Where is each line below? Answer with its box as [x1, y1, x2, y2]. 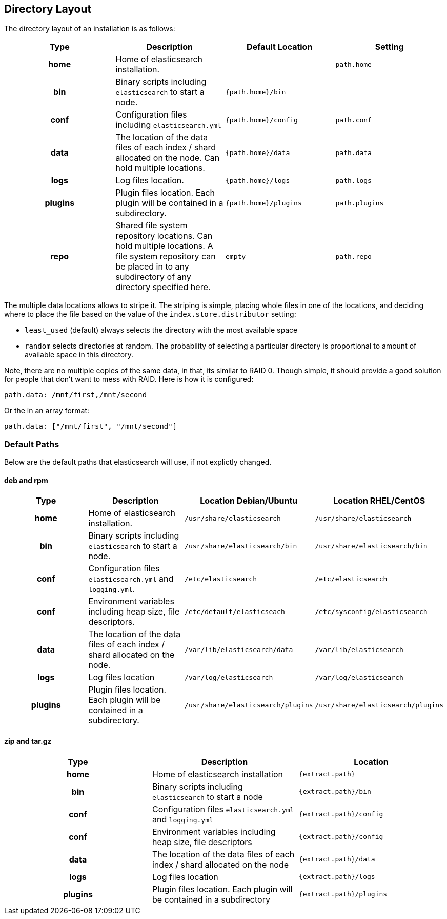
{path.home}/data [226, 148, 290, 157]
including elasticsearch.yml [115, 120, 221, 130]
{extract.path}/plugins [298, 890, 388, 898]
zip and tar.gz [4, 737, 52, 745]
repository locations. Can [115, 231, 213, 241]
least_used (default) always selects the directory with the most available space [25, 326, 298, 335]
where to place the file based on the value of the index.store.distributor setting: [4, 310, 296, 319]
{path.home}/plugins [226, 199, 302, 207]
